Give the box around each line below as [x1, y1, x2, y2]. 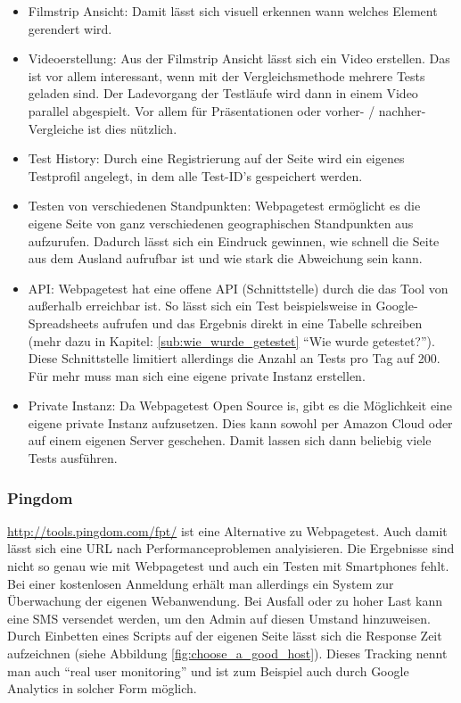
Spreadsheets [28, 313, 99, 332]
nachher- [378, 101, 426, 120]
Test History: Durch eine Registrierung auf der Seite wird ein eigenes [28, 149, 405, 168]
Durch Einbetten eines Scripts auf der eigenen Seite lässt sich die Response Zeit [7, 626, 442, 645]
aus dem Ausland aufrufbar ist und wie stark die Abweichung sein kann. [28, 249, 423, 268]
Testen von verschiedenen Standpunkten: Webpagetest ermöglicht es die [28, 196, 421, 215]
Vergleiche [28, 119, 84, 137]
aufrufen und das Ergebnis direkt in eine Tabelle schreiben [103, 313, 423, 332]
